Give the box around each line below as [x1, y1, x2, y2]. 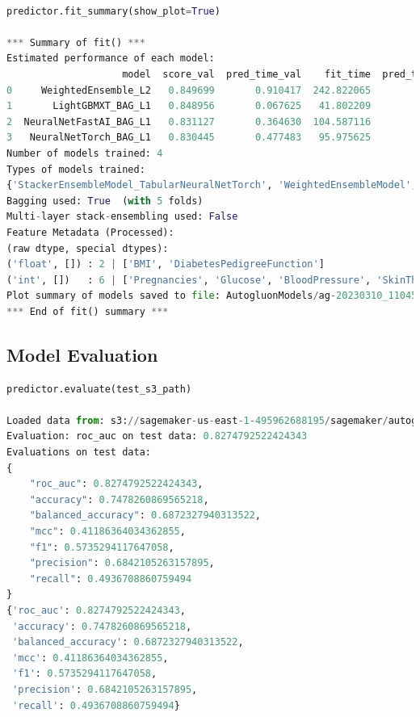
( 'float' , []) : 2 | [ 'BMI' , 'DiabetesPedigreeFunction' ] [6, 258, 325, 270]
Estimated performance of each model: [6, 52, 215, 65]
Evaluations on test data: [6, 447, 151, 459]
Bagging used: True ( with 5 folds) [6, 195, 204, 207]
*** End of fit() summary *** [6, 305, 169, 317]
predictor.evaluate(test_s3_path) [6, 383, 192, 395]
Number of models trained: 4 [6, 147, 163, 159]
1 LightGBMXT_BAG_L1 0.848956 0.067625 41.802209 [6, 100, 372, 112]
